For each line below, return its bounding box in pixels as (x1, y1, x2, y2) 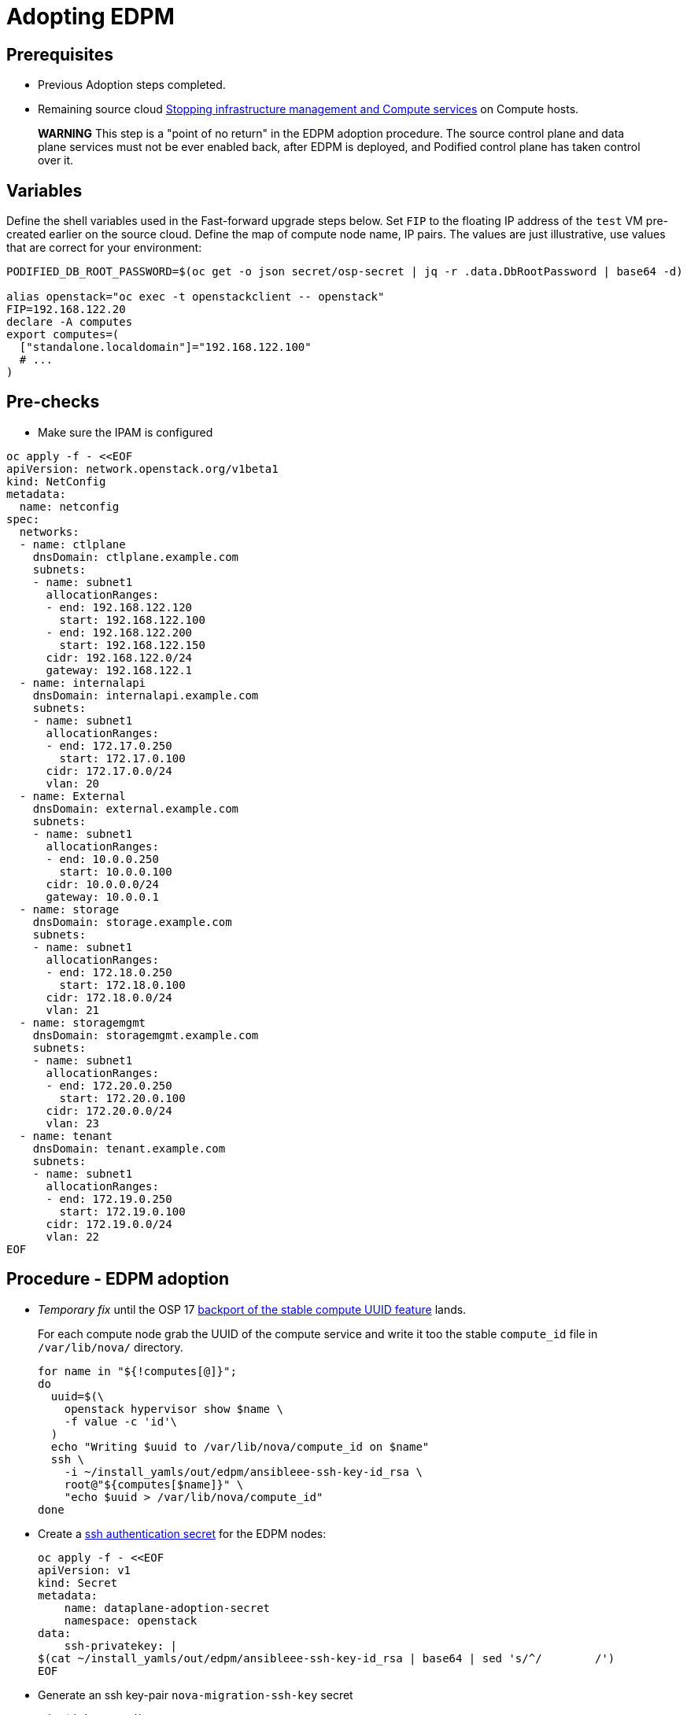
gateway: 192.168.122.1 (46, 663, 193, 677)
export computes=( (6, 328, 120, 341)
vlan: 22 (46, 1230, 100, 1243)
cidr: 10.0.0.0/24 (46, 877, 159, 891)
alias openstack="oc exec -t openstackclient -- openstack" (6, 290, 385, 304)
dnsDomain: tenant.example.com (32, 1141, 226, 1155)
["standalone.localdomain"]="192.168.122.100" (19, 341, 312, 354)
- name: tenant (19, 1129, 113, 1142)
